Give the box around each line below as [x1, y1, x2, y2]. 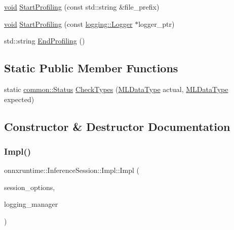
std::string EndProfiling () [4, 35, 85, 46]
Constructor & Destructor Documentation [4, 118, 230, 134]
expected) [4, 94, 34, 104]
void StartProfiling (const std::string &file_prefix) [4, 2, 160, 12]
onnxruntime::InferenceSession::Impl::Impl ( [4, 165, 140, 175]
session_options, [4, 181, 55, 192]
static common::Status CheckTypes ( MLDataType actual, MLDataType [4, 83, 228, 94]
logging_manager [4, 199, 58, 209]
